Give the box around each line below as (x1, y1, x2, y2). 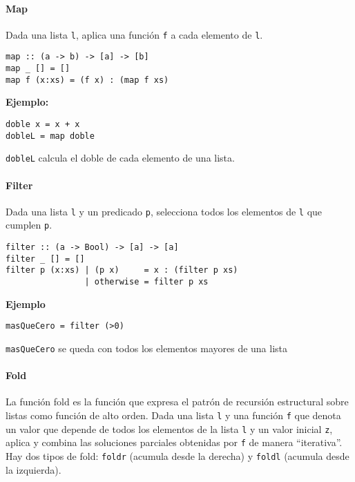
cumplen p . (6, 218, 52, 232)
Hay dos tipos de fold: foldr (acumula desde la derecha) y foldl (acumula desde (6, 448, 349, 463)
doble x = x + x (6, 119, 80, 130)
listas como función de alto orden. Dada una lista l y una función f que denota (6, 408, 341, 423)
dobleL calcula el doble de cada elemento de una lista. (6, 151, 235, 165)
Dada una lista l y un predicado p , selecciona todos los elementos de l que (6, 204, 323, 218)
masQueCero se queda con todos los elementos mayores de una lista (6, 340, 288, 355)
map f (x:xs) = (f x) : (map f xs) (6, 75, 169, 85)
